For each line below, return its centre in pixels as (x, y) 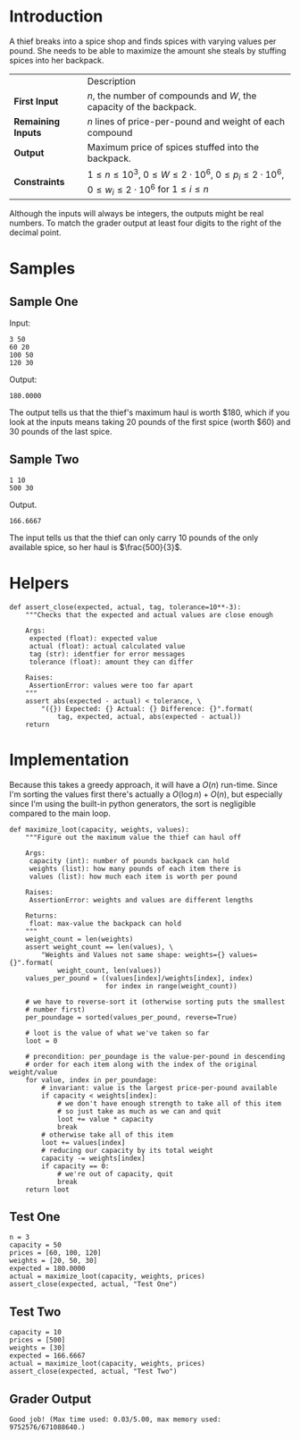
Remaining (37, 121)
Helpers (39, 583)
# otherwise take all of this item (108, 1135)
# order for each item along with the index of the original (141, 1064)
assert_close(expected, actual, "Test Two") (93, 1372)
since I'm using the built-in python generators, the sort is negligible (133, 803)
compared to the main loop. (60, 813)
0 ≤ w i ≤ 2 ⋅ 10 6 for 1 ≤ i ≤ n (148, 190)
